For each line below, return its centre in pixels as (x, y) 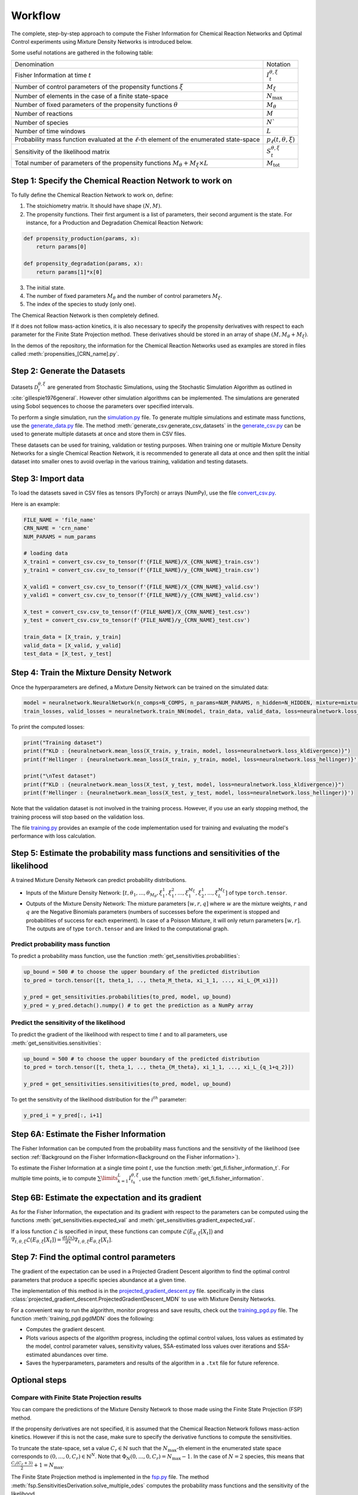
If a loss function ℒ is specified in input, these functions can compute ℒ (99, 1231)
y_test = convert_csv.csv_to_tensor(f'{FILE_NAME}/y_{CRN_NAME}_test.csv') (137, 620)
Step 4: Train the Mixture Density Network (91, 673)
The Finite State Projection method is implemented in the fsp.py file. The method (110, 1477)
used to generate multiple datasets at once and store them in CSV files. (98, 434)
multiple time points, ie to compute (54, 1178)
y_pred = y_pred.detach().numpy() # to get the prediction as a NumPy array (138, 1005)
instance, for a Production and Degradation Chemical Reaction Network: (115, 222)
